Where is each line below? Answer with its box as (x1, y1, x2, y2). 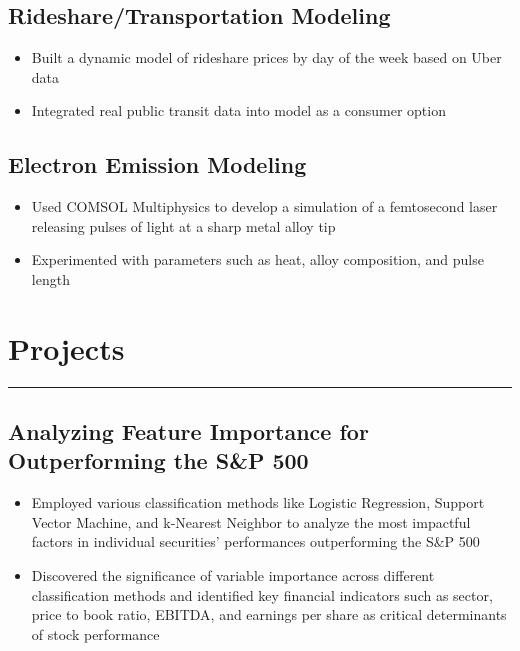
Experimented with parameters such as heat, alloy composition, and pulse (31, 249, 484, 270)
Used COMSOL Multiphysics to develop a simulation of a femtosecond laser (31, 196, 498, 217)
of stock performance (31, 623, 160, 644)
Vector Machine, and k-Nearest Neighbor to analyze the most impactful (31, 511, 471, 532)
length (31, 268, 70, 289)
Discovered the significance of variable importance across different (31, 565, 435, 586)
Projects (8, 327, 125, 368)
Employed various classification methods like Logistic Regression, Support (31, 492, 485, 513)
